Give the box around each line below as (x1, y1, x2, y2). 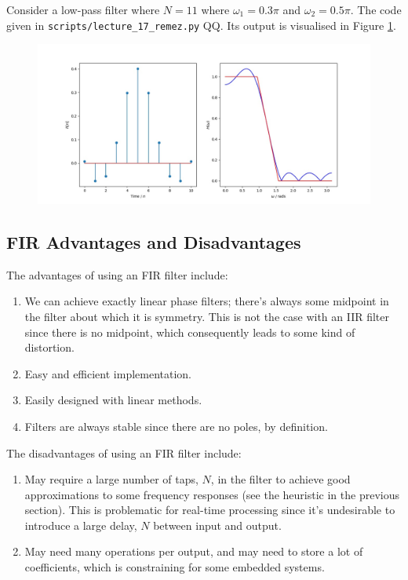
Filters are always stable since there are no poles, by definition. (24, 418, 328, 434)
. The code (350, 2, 402, 17)
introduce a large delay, (24, 516, 137, 533)
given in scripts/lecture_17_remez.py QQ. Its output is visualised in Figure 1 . (6, 16, 396, 33)
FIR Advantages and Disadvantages (6, 229, 301, 254)
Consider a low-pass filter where (6, 2, 160, 17)
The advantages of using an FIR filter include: (6, 266, 228, 283)
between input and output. (153, 516, 282, 533)
